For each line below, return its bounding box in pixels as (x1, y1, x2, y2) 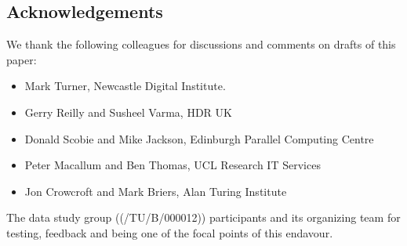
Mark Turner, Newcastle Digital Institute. (24, 78, 226, 94)
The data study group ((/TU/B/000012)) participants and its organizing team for (6, 209, 401, 226)
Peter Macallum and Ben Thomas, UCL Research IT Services (24, 157, 321, 173)
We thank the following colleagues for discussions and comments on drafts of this (6, 36, 396, 52)
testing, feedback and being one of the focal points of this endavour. (6, 224, 333, 241)
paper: (6, 51, 37, 67)
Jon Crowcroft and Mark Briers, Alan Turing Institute (24, 183, 287, 199)
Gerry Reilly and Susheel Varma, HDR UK (24, 103, 232, 120)
